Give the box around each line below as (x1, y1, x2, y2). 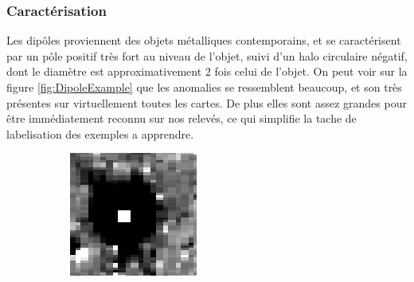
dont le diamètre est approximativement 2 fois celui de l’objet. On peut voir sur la (6, 63, 408, 80)
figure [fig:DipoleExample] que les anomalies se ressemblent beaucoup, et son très (6, 79, 402, 95)
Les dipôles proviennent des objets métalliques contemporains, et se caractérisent (6, 32, 401, 49)
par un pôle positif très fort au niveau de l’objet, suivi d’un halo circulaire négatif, (6, 47, 408, 64)
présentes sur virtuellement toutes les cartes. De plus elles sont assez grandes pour (6, 94, 407, 111)
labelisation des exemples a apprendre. (6, 125, 194, 142)
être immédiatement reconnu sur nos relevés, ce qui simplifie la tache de (6, 110, 357, 127)
